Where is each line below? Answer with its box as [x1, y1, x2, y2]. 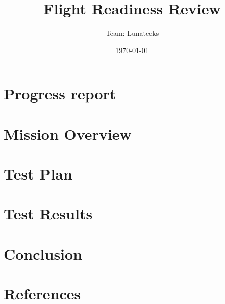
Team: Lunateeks [105, 28, 159, 38]
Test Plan [4, 163, 72, 184]
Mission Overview [4, 123, 132, 144]
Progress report [4, 83, 116, 104]
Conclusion [4, 243, 83, 264]
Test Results [4, 203, 93, 224]
